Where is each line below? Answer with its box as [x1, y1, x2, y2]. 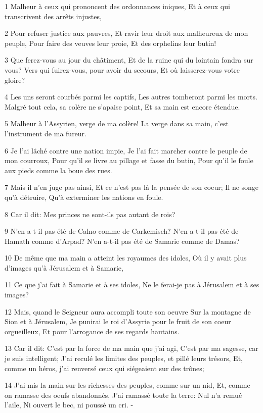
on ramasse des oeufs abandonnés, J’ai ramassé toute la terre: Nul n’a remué [5, 389, 242, 400]
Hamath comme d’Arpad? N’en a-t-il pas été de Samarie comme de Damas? [5, 235, 240, 246]
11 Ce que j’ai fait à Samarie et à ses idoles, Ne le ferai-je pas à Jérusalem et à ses [5, 279, 259, 290]
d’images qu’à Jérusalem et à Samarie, [5, 262, 123, 273]
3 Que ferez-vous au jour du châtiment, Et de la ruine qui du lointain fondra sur [5, 55, 253, 65]
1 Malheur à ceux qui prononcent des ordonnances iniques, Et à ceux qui [5, 1, 230, 11]
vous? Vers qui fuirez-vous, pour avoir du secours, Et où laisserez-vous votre [5, 64, 240, 75]
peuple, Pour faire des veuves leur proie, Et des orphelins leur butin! [5, 37, 216, 48]
